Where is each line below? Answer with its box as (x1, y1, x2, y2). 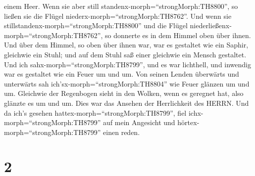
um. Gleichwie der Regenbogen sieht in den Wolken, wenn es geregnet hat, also (4, 88, 244, 98)
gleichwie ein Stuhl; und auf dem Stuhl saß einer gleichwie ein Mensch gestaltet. (4, 49, 247, 59)
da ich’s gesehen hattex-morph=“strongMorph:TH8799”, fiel (4, 107, 187, 118)
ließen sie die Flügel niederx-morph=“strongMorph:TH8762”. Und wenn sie (4, 10, 232, 21)
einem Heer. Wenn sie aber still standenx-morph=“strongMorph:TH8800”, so (4, 1, 238, 11)
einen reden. (103, 127, 140, 137)
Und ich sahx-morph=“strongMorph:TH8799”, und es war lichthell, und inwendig (4, 59, 251, 69)
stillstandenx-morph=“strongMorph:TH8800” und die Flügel (4, 20, 188, 31)
